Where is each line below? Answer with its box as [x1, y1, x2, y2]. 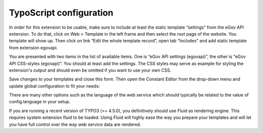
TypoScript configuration [9, 7, 113, 18]
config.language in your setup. [9, 99, 71, 105]
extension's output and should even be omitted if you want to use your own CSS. [9, 67, 171, 73]
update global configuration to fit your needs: [9, 83, 100, 89]
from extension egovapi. [9, 44, 58, 51]
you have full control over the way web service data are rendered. [9, 121, 141, 127]
